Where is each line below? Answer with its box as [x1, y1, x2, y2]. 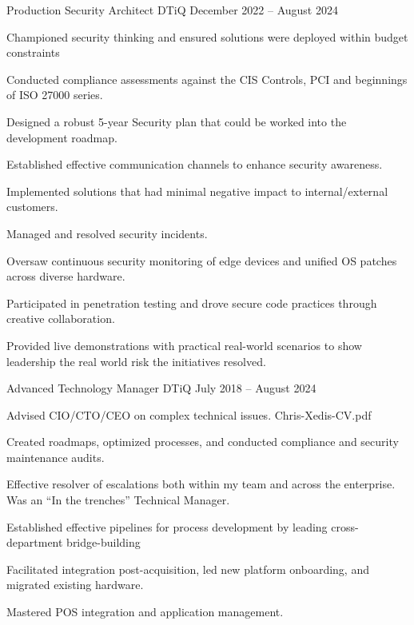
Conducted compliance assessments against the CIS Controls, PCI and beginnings [6, 70, 408, 87]
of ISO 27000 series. [6, 86, 103, 103]
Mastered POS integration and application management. [6, 603, 284, 620]
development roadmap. [6, 129, 117, 145]
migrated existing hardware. [6, 576, 144, 593]
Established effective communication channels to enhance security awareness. [6, 156, 383, 173]
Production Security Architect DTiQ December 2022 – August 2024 [6, 2, 338, 18]
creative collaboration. [6, 310, 115, 327]
